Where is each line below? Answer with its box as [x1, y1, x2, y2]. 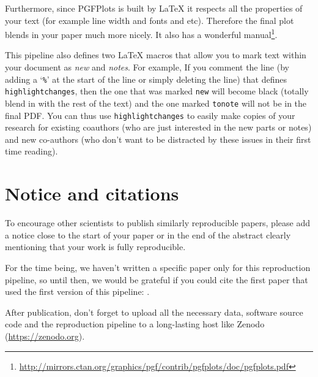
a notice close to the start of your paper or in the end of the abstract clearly [5, 228, 291, 241]
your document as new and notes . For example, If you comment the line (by [5, 61, 289, 74]
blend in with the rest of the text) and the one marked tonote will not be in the [5, 96, 307, 109]
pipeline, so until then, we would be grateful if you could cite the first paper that [5, 273, 308, 286]
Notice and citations [5, 181, 179, 206]
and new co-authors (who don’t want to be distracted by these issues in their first [5, 132, 311, 145]
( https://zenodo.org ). [5, 329, 85, 342]
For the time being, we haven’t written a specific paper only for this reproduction [5, 261, 311, 273]
